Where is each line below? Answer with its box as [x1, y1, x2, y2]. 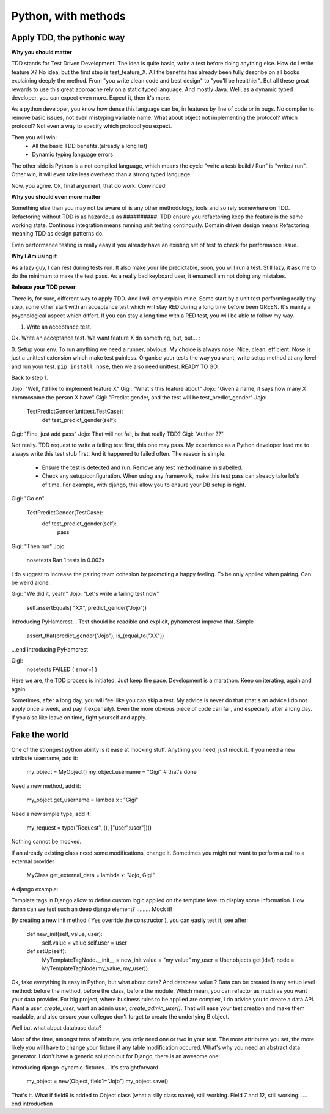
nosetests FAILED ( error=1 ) [26, 666, 98, 673]
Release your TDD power [11, 283, 76, 291]
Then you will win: [11, 133, 57, 141]
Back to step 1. [11, 374, 48, 381]
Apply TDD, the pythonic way [11, 32, 125, 43]
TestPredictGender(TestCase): [26, 508, 103, 516]
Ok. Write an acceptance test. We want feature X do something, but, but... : [11, 334, 200, 342]
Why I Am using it [11, 253, 57, 260]
